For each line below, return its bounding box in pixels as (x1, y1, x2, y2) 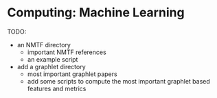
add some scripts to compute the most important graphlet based (27, 77, 211, 85)
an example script (27, 55, 78, 63)
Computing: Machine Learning (7, 5, 185, 21)
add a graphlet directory (16, 62, 86, 71)
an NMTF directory (16, 40, 71, 49)
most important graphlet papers (27, 70, 118, 78)
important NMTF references (27, 48, 106, 56)
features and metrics (27, 84, 87, 93)
